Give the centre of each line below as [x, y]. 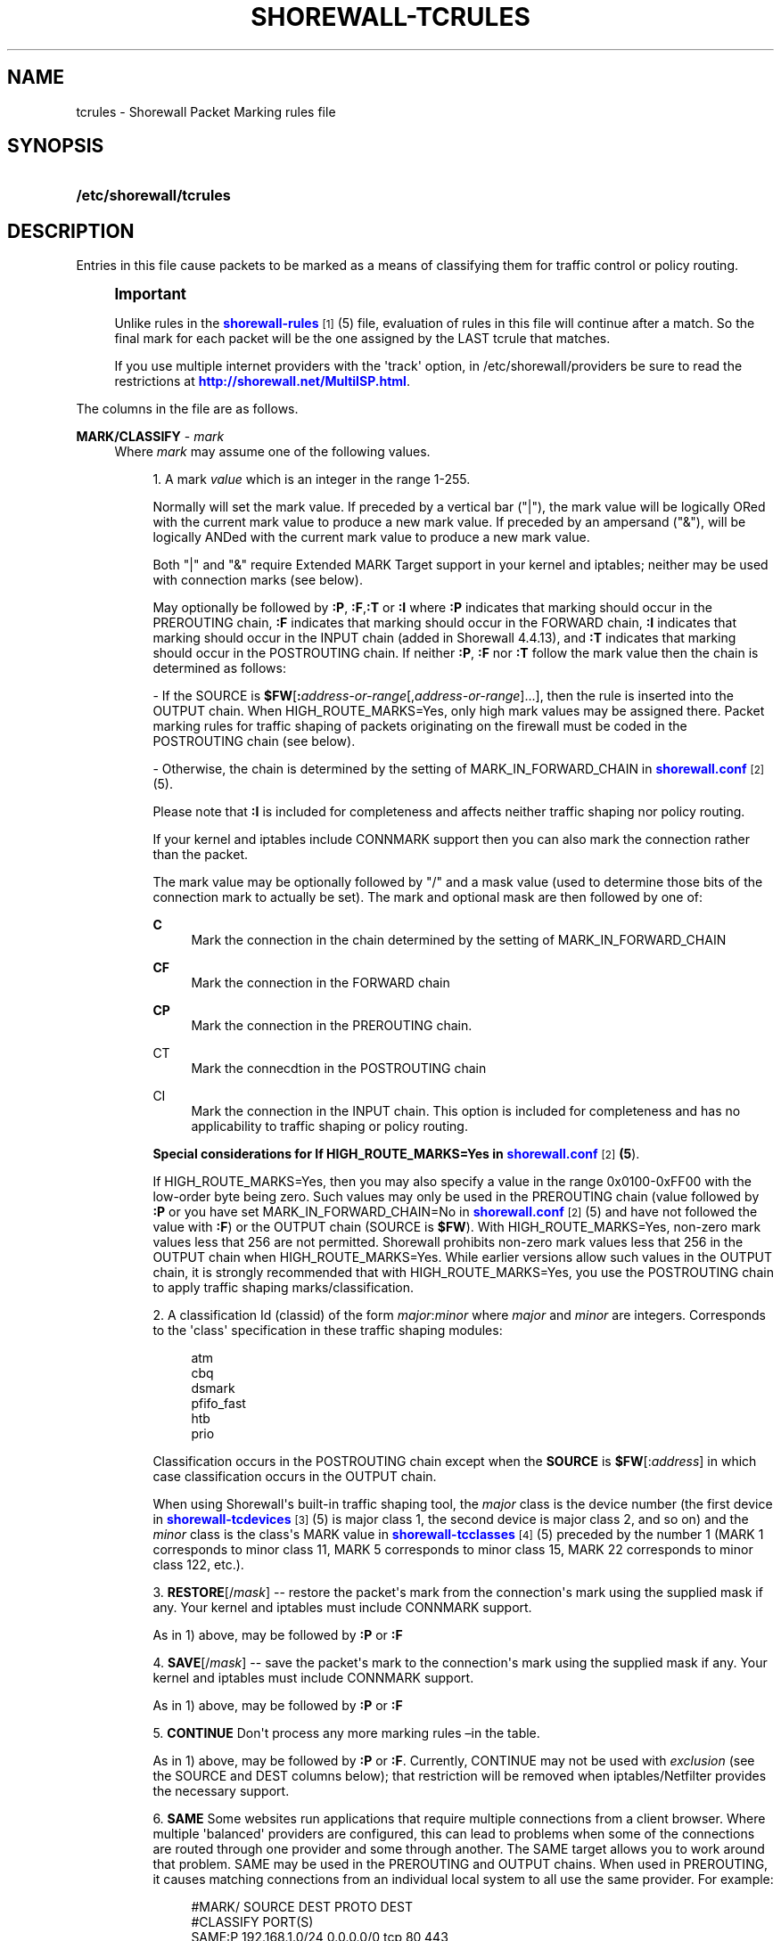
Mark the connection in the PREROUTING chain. [332, 1026]
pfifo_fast [218, 1404]
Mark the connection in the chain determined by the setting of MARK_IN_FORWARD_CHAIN [459, 940]
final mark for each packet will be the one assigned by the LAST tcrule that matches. [362, 339]
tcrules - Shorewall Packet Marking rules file [206, 111]
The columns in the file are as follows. [187, 409]
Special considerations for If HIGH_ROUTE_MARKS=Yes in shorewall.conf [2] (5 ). [396, 1154]
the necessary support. [221, 1791]
